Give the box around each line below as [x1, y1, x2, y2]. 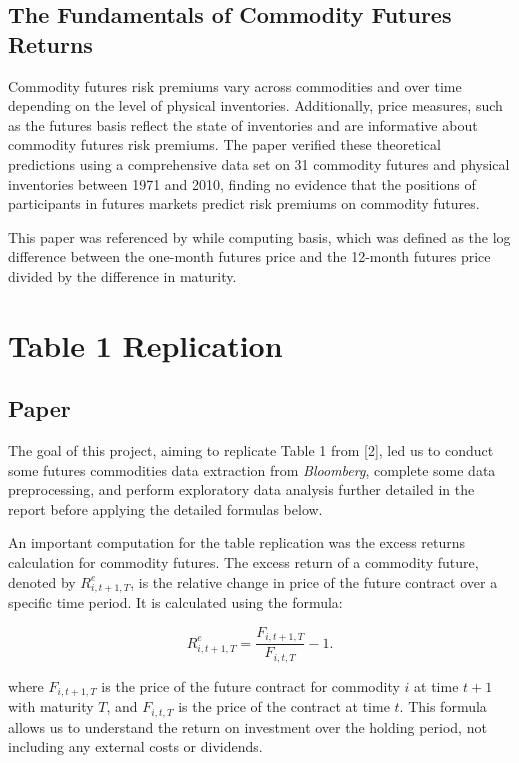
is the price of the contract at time [178, 696, 390, 717]
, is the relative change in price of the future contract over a [130, 571, 498, 592]
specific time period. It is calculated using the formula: [8, 592, 343, 613]
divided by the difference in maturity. [8, 265, 237, 286]
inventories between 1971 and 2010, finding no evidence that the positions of [8, 173, 476, 194]
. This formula [399, 696, 487, 717]
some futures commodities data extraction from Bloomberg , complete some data [8, 459, 496, 480]
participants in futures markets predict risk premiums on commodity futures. [8, 193, 480, 214]
